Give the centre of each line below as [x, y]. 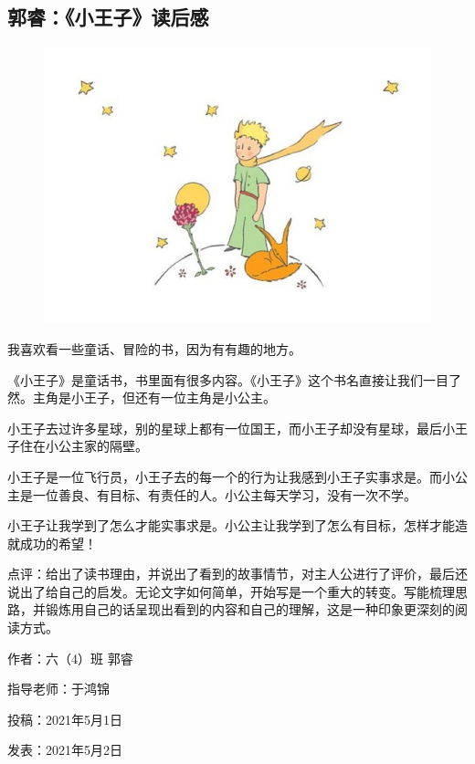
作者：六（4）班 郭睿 [70, 658]
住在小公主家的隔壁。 [84, 446]
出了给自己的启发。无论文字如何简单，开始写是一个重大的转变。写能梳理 [237, 591]
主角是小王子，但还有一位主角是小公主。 [154, 398]
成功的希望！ [58, 543]
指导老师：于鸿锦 [58, 689]
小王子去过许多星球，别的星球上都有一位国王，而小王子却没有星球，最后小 [231, 428]
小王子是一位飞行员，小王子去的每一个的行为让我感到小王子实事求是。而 [225, 476]
